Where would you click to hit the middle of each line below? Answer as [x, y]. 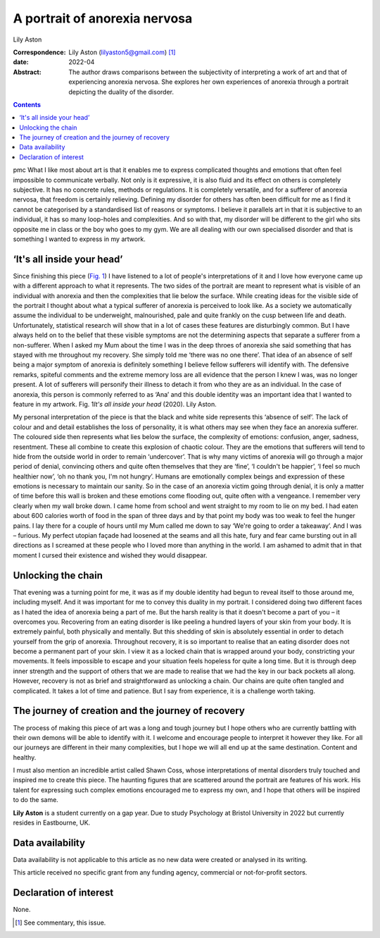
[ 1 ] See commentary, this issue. [61, 922]
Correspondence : [39, 52]
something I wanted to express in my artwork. [79, 239]
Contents [27, 104]
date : [21, 62]
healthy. [25, 757]
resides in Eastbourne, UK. [52, 823]
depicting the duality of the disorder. [121, 92]
